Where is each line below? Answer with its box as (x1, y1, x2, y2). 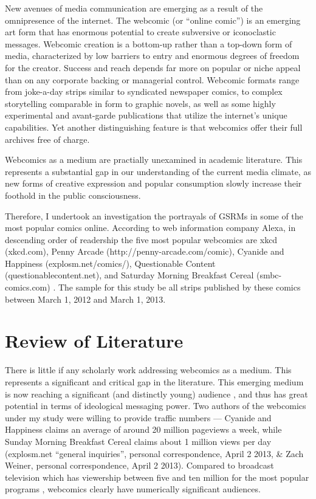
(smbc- (256, 269, 282, 281)
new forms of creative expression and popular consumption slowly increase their (5, 177, 302, 190)
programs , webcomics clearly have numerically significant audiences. (5, 483, 261, 495)
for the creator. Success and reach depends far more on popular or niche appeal (5, 61, 301, 74)
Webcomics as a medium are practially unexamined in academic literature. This (5, 153, 303, 166)
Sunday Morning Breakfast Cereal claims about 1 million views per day (5, 435, 272, 447)
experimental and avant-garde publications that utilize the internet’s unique (5, 109, 287, 122)
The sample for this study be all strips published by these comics (58, 281, 301, 294)
